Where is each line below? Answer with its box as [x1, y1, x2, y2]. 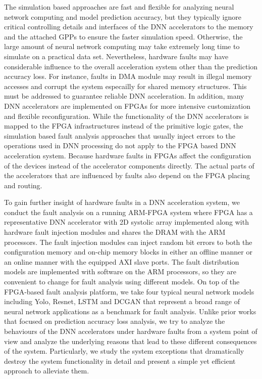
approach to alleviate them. [4, 365, 89, 376]
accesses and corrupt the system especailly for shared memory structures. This [4, 80, 247, 91]
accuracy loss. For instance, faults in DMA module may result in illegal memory [4, 71, 252, 81]
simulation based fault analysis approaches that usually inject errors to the [4, 130, 236, 141]
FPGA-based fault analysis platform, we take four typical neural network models [4, 286, 254, 297]
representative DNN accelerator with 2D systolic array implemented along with [4, 217, 249, 227]
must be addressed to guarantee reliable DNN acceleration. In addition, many [4, 91, 244, 101]
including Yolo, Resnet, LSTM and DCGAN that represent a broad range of [4, 296, 240, 307]
